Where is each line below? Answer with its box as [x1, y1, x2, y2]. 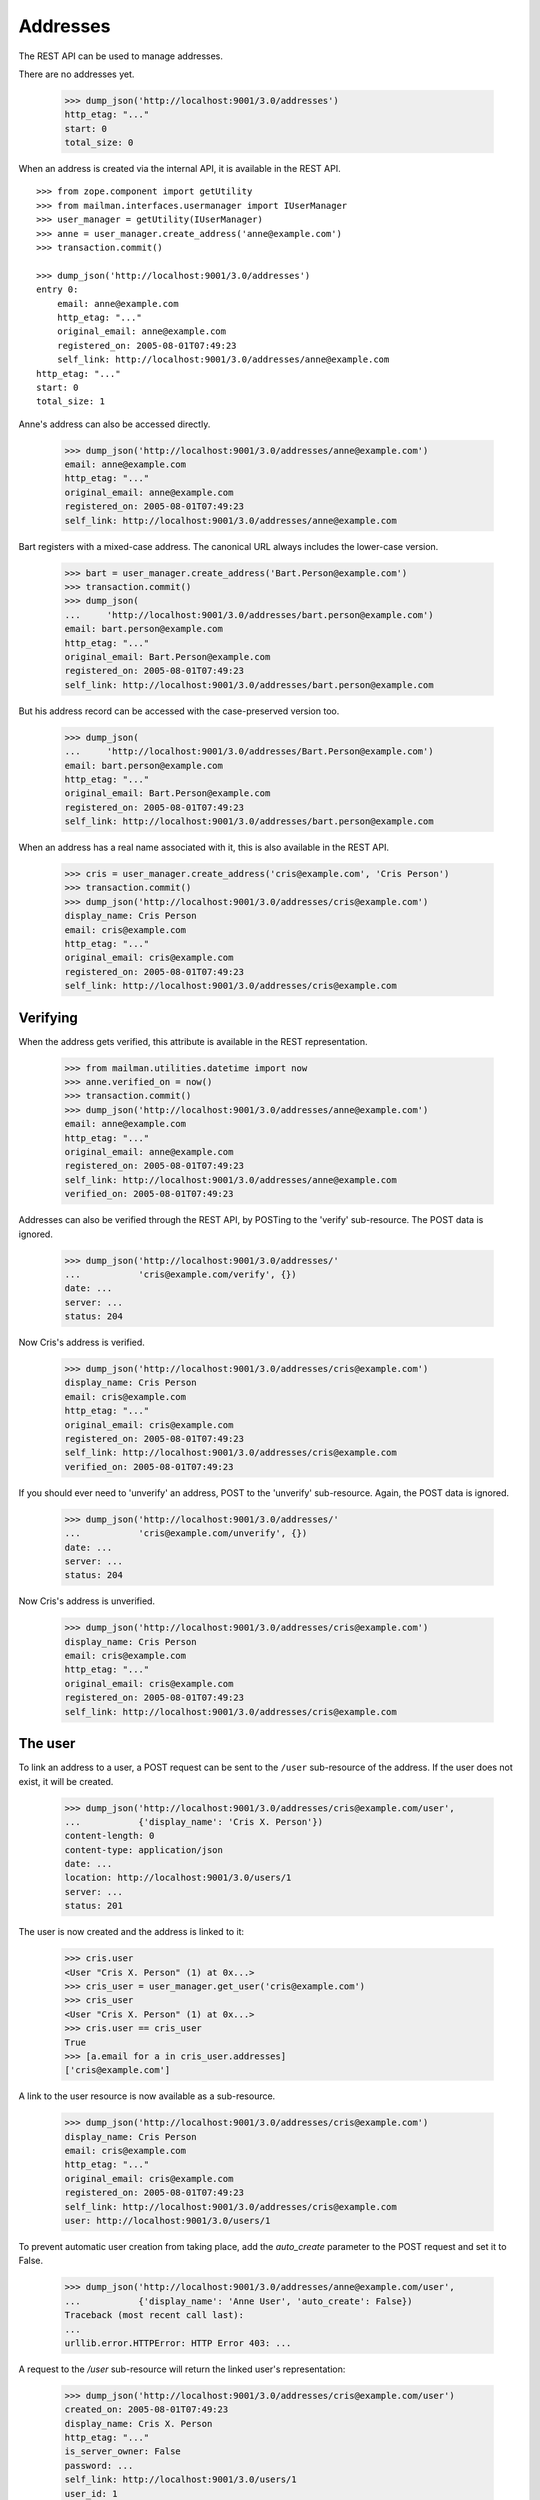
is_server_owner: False [64, 2446, 182, 2457]
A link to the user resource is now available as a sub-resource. [18, 2090, 276, 2102]
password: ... [64, 2460, 134, 2471]
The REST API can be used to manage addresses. [18, 50, 224, 62]
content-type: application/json [64, 1844, 224, 1855]
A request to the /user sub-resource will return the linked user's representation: [18, 2363, 346, 2375]
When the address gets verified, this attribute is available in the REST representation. [18, 1035, 369, 1047]
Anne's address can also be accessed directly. [18, 418, 211, 430]
